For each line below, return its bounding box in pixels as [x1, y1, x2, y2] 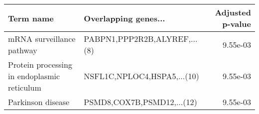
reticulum [8, 82, 41, 93]
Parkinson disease [8, 96, 70, 108]
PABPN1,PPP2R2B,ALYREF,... [84, 33, 198, 44]
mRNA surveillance [8, 33, 76, 44]
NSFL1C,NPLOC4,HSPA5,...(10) [84, 70, 199, 82]
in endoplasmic [8, 70, 60, 82]
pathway [8, 44, 37, 56]
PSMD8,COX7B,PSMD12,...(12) [84, 96, 197, 108]
